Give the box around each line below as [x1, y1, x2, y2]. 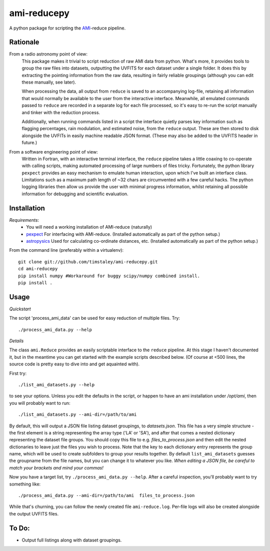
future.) [21, 140, 37, 146]
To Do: [9, 523, 30, 532]
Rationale [9, 38, 39, 47]
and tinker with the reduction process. [21, 109, 100, 115]
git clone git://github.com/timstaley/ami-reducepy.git [18, 259, 158, 265]
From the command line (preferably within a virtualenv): [9, 247, 124, 253]
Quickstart [9, 306, 31, 312]
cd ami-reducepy [18, 266, 58, 272]
